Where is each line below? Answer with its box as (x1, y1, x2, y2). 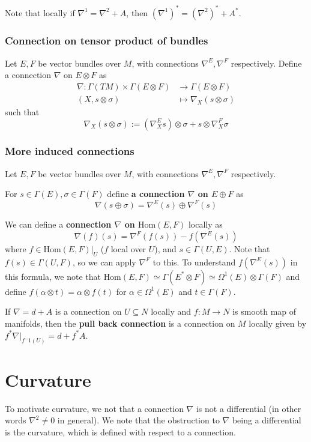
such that (5, 105, 40, 118)
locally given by (249, 317, 307, 330)
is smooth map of (232, 305, 297, 318)
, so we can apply (72, 255, 136, 268)
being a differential (232, 414, 301, 426)
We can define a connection (5, 218, 112, 231)
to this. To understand (152, 255, 236, 268)
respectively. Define (231, 56, 302, 69)
